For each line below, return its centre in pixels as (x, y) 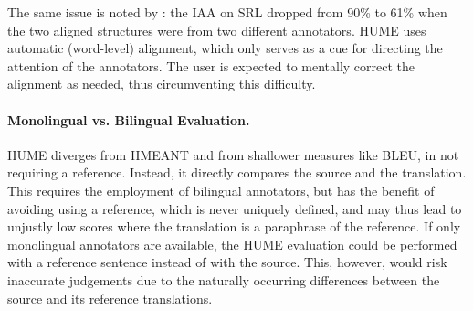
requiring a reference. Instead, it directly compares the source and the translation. (237, 172)
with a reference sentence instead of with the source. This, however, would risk (227, 262)
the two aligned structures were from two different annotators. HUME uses (217, 30)
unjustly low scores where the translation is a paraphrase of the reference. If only (234, 226)
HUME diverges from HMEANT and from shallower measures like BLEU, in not (233, 154)
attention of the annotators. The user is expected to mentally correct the (211, 65)
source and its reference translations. (110, 298)
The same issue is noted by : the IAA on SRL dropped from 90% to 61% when (227, 12)
